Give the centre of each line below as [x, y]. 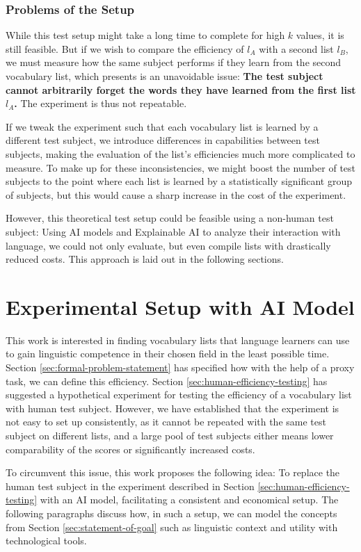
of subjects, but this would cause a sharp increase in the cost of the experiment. [176, 194]
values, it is [320, 35]
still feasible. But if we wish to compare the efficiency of [125, 48]
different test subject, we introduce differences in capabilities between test [163, 140]
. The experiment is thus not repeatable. [101, 103]
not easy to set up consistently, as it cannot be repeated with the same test [166, 422]
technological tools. [46, 541]
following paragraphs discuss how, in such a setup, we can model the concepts [171, 513]
